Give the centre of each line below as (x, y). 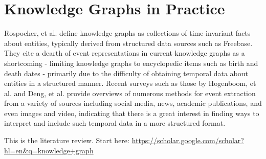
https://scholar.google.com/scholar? (188, 140)
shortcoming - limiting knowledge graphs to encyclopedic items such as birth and (131, 63)
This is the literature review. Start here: (67, 140)
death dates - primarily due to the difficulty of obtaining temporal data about (126, 73)
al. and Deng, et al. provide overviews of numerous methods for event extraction (130, 93)
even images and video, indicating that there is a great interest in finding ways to (132, 113)
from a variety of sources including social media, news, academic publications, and (133, 103)
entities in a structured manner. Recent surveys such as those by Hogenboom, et (130, 83)
